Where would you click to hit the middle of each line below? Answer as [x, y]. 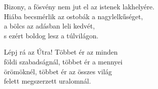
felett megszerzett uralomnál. [47, 81]
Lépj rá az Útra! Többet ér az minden [61, 52]
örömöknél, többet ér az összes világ [58, 71]
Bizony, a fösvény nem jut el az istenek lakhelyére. [79, 6]
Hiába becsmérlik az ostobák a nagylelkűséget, [74, 16]
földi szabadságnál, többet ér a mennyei [63, 61]
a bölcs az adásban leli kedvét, [49, 26]
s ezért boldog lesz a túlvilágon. [51, 35]
